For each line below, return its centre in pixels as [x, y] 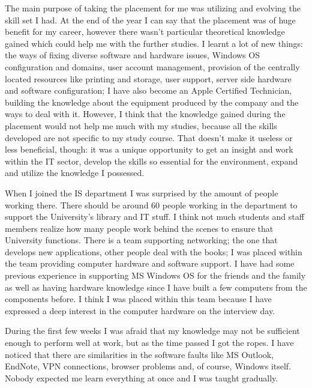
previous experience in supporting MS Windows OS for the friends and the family [155, 275]
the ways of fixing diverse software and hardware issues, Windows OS [132, 55]
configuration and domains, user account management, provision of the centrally [152, 66]
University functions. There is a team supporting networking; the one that [141, 240]
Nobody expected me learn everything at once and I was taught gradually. [142, 377]
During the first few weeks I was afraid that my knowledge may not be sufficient [152, 331]
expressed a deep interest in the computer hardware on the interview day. [140, 310]
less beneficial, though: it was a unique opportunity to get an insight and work [149, 149]
